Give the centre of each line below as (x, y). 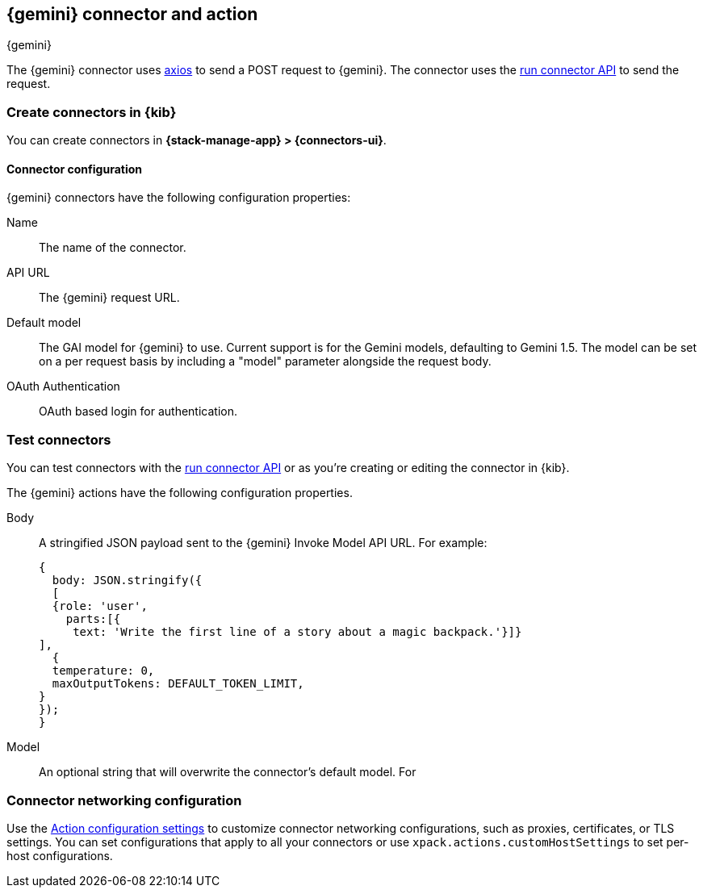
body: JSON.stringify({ (127, 581)
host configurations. (60, 855)
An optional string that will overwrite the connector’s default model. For (228, 772)
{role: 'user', (100, 606)
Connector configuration (74, 169)
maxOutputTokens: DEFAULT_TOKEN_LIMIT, (178, 684)
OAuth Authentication (63, 386)
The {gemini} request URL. (109, 298)
